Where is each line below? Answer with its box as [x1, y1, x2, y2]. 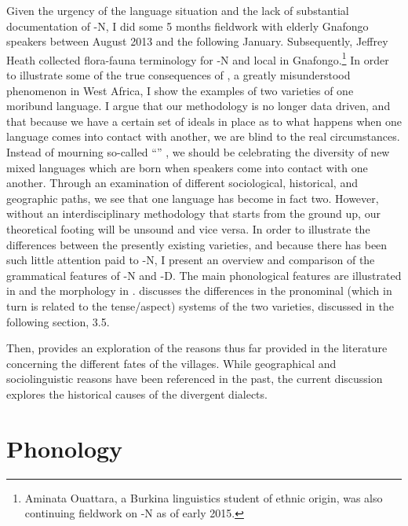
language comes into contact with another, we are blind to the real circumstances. [6, 128, 400, 145]
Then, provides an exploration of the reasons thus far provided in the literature [6, 340, 388, 356]
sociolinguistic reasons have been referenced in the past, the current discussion [6, 370, 383, 387]
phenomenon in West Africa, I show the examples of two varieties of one [6, 82, 354, 98]
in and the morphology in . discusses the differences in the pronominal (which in [6, 282, 392, 299]
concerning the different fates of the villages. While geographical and [6, 355, 337, 371]
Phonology [6, 432, 123, 464]
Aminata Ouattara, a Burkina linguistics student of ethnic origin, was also [24, 489, 383, 506]
